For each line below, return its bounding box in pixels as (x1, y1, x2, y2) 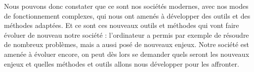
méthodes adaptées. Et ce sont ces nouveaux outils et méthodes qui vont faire (4, 20, 239, 30)
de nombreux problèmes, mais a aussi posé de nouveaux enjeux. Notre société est (4, 39, 250, 49)
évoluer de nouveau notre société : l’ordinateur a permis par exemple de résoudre (4, 29, 249, 40)
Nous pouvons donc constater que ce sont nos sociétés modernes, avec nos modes (4, 1, 249, 11)
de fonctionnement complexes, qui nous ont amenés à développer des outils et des (4, 10, 251, 21)
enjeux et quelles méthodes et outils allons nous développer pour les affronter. (4, 58, 239, 69)
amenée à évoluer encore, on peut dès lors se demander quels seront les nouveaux (4, 48, 250, 59)
